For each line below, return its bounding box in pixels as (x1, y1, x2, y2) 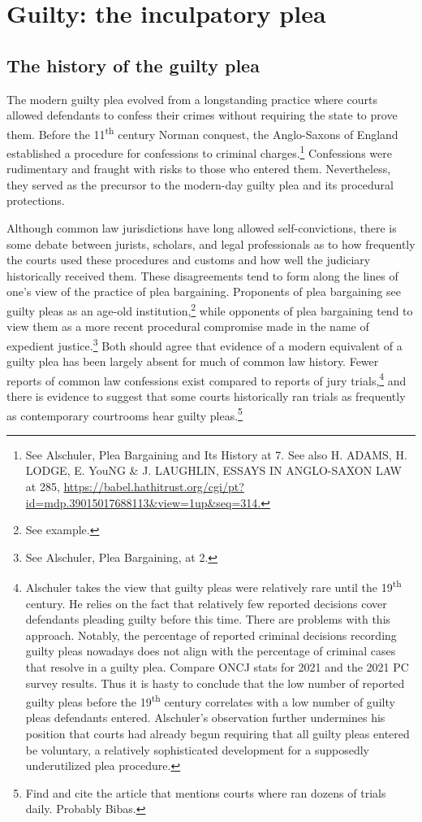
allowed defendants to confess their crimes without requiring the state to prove (6, 107, 398, 124)
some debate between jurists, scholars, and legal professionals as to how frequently (6, 235, 416, 252)
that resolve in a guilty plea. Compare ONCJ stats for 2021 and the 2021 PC (25, 658, 409, 675)
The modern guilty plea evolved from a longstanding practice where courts (6, 90, 377, 107)
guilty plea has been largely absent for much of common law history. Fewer (6, 353, 379, 370)
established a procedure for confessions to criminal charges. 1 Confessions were (6, 142, 392, 161)
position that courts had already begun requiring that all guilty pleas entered (25, 725, 410, 742)
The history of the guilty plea (6, 52, 260, 77)
